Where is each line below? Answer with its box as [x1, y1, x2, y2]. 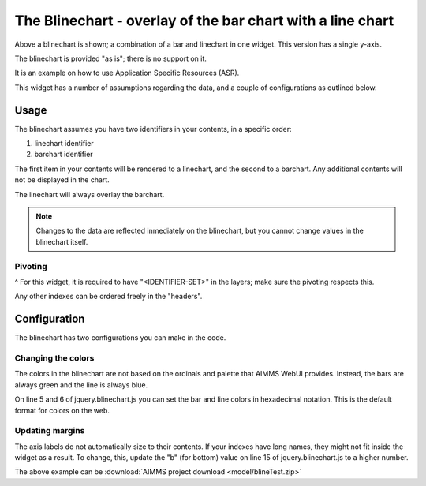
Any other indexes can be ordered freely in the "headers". [14, 292, 203, 301]
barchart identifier [34, 150, 94, 159]
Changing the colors [14, 352, 95, 363]
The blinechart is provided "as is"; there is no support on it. [14, 54, 207, 63]
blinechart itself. [35, 237, 88, 246]
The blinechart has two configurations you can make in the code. [14, 333, 226, 342]
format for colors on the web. [14, 406, 110, 415]
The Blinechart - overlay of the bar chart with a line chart [14, 12, 394, 29]
